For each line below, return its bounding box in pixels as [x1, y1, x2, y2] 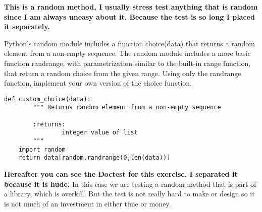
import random [18, 146, 66, 153]
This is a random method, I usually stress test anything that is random [4, 2, 258, 12]
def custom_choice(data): [4, 95, 91, 103]
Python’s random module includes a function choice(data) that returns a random [4, 38, 255, 48]
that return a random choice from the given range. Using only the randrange [4, 67, 241, 78]
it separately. [4, 21, 50, 32]
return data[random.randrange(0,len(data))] [18, 154, 171, 162]
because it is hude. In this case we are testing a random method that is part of [4, 178, 256, 189]
